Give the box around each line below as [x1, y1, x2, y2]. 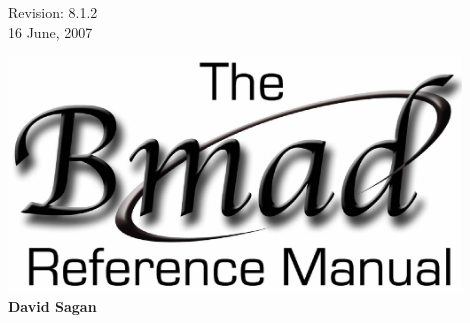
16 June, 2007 [8, 21, 93, 42]
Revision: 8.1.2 [8, 2, 98, 22]
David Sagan [8, 295, 97, 316]
